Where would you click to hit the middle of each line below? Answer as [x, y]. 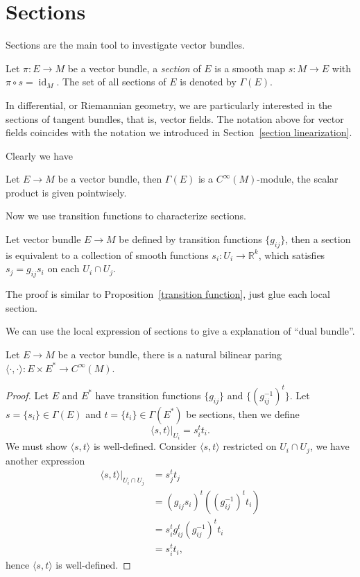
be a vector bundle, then [110, 179]
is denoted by [208, 82]
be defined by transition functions [190, 239]
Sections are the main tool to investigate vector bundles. [125, 45]
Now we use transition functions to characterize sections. [126, 216]
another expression [45, 460]
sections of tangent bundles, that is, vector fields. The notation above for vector [175, 118]
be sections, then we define [243, 413]
